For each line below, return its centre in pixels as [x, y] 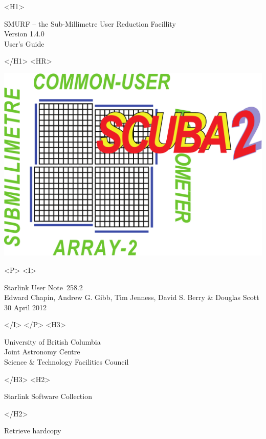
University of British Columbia [52, 341]
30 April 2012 [25, 307]
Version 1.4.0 [24, 34]
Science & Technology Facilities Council [66, 362]
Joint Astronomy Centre [42, 352]
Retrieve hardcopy [33, 431]
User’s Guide [24, 43]
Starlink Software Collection [48, 396]
